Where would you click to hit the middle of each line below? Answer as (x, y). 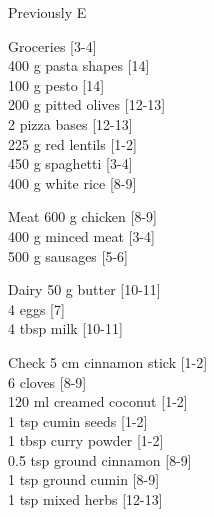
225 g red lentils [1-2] (72, 143)
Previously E (47, 12)
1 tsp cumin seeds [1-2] (78, 420)
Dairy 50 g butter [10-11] (84, 289)
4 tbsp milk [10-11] (65, 328)
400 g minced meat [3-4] (81, 235)
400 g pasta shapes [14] (79, 65)
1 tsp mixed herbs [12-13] (85, 499)
